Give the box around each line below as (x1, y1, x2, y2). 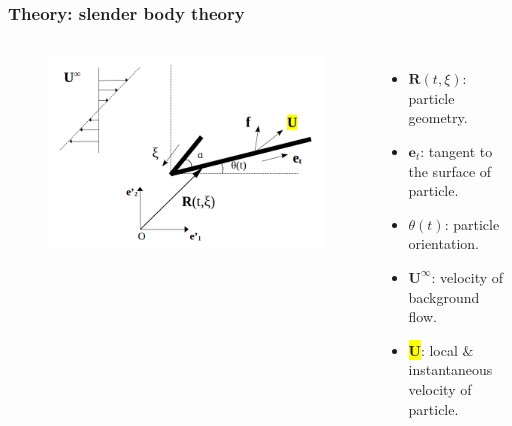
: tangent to (420, 141, 493, 161)
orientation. (408, 233, 479, 254)
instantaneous (408, 359, 493, 380)
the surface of (408, 160, 492, 181)
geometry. (408, 107, 468, 128)
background (408, 286, 480, 307)
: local (420, 339, 458, 360)
